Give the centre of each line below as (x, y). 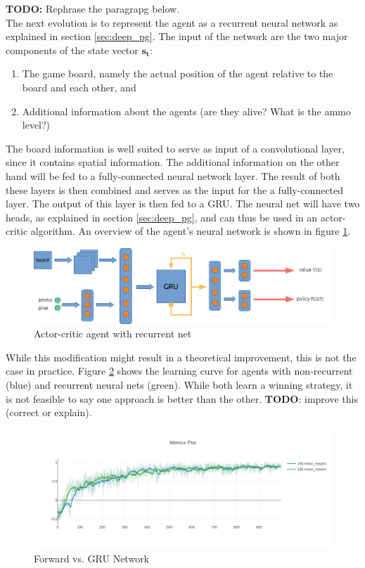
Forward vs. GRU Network (92, 558)
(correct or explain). (49, 412)
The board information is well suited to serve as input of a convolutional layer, (175, 148)
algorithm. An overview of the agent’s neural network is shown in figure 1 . (191, 231)
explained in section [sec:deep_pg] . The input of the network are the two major (177, 36)
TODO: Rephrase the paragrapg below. (93, 8)
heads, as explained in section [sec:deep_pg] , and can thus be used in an (162, 217)
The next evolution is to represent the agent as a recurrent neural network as (172, 22)
